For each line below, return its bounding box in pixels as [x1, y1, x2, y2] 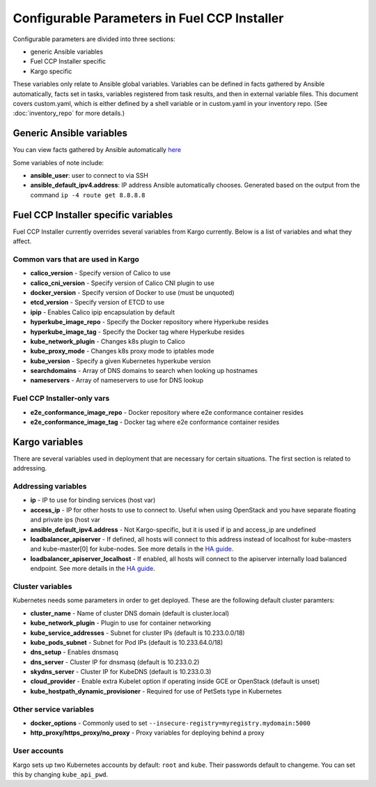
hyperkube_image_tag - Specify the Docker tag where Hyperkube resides [30, 328, 245, 336]
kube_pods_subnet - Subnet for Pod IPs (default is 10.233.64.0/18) [30, 638, 224, 646]
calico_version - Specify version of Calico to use [30, 269, 171, 277]
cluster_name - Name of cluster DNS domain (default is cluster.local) [30, 609, 230, 617]
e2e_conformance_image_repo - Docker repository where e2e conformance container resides [30, 408, 304, 416]
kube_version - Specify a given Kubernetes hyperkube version [30, 356, 211, 365]
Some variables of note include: [13, 158, 104, 167]
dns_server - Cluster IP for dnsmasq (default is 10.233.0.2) [30, 657, 200, 666]
